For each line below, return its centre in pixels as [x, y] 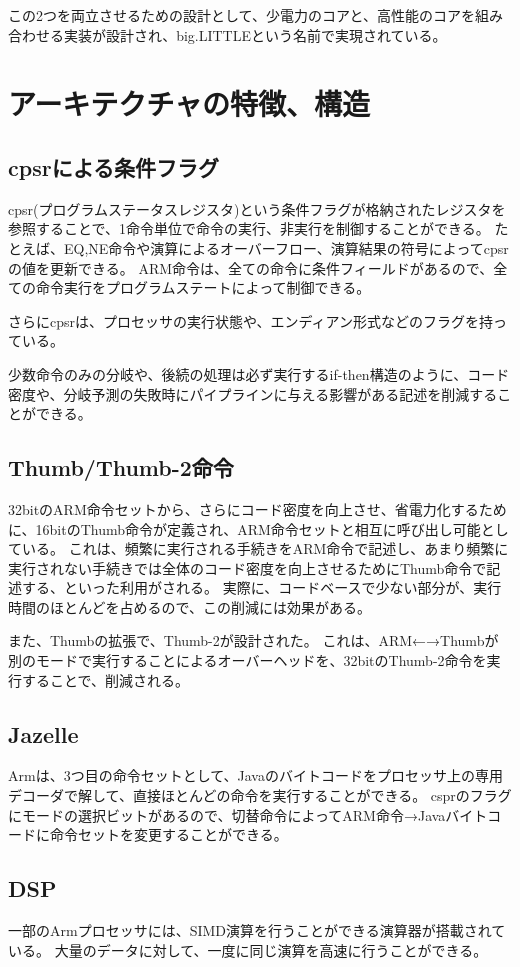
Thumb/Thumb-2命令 [121, 467]
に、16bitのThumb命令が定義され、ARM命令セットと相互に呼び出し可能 [244, 528]
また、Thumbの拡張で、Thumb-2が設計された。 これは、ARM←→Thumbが [253, 640]
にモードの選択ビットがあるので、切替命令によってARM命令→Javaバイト [248, 814]
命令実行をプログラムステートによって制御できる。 [203, 287]
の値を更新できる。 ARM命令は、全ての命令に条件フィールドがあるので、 [251, 267]
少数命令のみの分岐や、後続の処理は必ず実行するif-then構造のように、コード [259, 373]
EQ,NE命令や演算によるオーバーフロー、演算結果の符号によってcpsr [286, 247]
